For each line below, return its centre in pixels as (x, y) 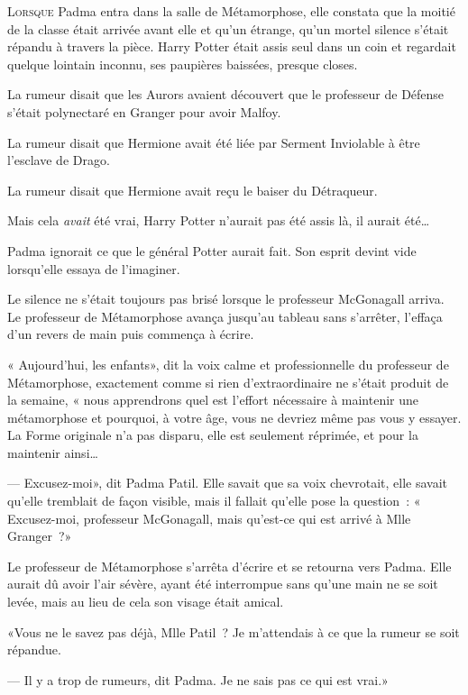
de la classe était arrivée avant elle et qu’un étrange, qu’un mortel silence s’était (228, 28)
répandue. (34, 649)
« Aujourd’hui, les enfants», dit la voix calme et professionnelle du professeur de (228, 364)
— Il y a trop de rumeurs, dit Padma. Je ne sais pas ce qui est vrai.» (198, 679)
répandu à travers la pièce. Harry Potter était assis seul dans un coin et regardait (232, 46)
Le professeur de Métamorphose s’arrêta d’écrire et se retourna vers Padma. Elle (229, 566)
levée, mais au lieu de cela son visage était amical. (146, 602)
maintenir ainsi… (53, 452)
